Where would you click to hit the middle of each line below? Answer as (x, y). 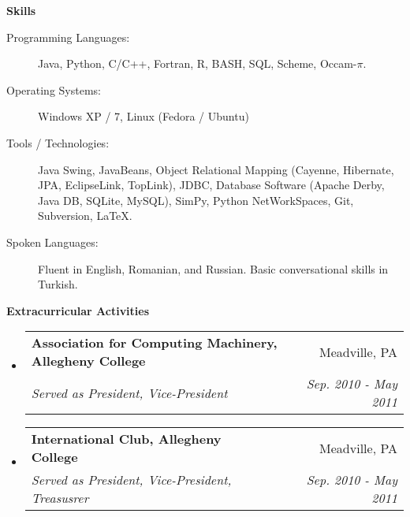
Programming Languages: (68, 37)
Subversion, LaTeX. (85, 216)
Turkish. (58, 284)
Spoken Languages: (52, 242)
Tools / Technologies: (58, 142)
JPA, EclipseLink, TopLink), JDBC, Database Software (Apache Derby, (211, 185)
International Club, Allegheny (126, 439)
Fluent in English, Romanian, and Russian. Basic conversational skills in (213, 268)
